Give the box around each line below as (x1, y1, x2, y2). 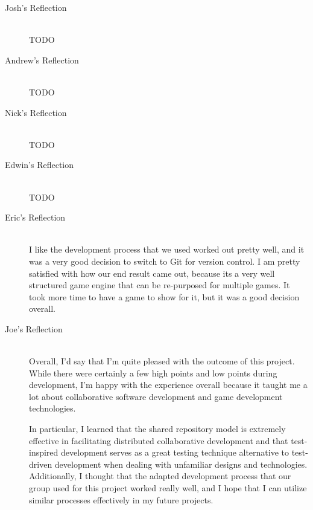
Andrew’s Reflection (5, 53, 79, 66)
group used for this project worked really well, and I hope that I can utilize (29, 482, 307, 494)
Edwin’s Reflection (5, 158, 74, 171)
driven (29, 457, 52, 470)
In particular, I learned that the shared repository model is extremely (29, 422, 286, 435)
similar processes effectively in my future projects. (29, 493, 213, 506)
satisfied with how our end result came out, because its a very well (29, 266, 275, 279)
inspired (29, 446, 58, 459)
